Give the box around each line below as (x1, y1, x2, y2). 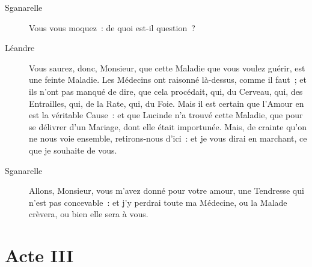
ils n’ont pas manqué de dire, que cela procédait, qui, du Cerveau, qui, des (29, 85, 303, 97)
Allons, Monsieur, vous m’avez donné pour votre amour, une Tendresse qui (29, 184, 304, 197)
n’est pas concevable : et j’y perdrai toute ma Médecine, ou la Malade (29, 196, 287, 208)
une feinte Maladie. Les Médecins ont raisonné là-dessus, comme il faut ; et (29, 73, 307, 86)
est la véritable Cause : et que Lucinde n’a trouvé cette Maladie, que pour (29, 109, 303, 121)
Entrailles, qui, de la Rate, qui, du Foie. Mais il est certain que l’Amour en (29, 97, 304, 109)
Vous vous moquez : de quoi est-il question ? (29, 21, 195, 34)
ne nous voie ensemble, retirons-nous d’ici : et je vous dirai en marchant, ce (29, 132, 307, 145)
